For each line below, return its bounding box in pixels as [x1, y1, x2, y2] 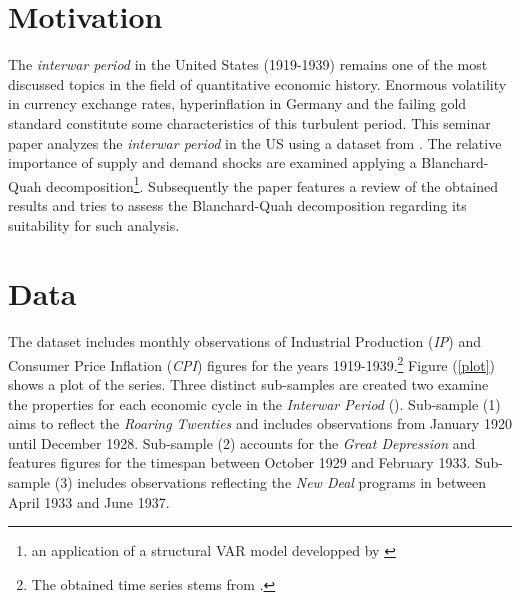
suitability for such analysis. [8, 214, 180, 235]
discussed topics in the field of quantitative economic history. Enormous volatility [8, 73, 507, 94]
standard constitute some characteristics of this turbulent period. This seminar [8, 112, 491, 133]
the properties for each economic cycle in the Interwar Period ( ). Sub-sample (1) [8, 393, 501, 414]
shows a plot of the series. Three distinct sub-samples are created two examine [8, 374, 489, 395]
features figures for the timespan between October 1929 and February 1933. [8, 452, 471, 473]
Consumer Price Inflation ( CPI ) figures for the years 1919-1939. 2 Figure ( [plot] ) [8, 351, 496, 375]
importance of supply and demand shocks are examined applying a [8, 152, 417, 173]
